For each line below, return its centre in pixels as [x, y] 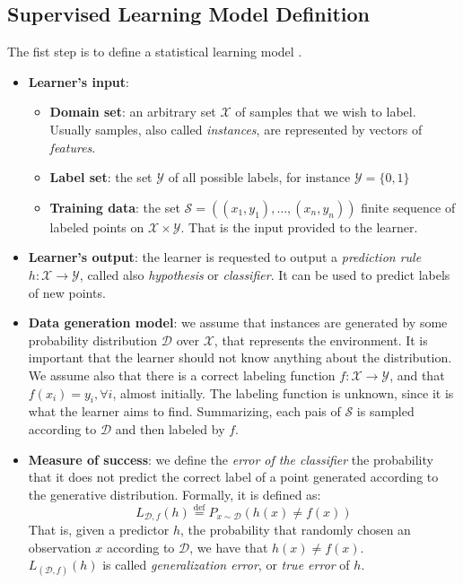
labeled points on [97, 227]
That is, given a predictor [99, 529]
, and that [417, 375]
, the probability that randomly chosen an [296, 529]
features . [73, 147]
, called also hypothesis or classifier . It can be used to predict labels [265, 274]
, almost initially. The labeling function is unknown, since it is [283, 392]
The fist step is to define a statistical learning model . [155, 52]
